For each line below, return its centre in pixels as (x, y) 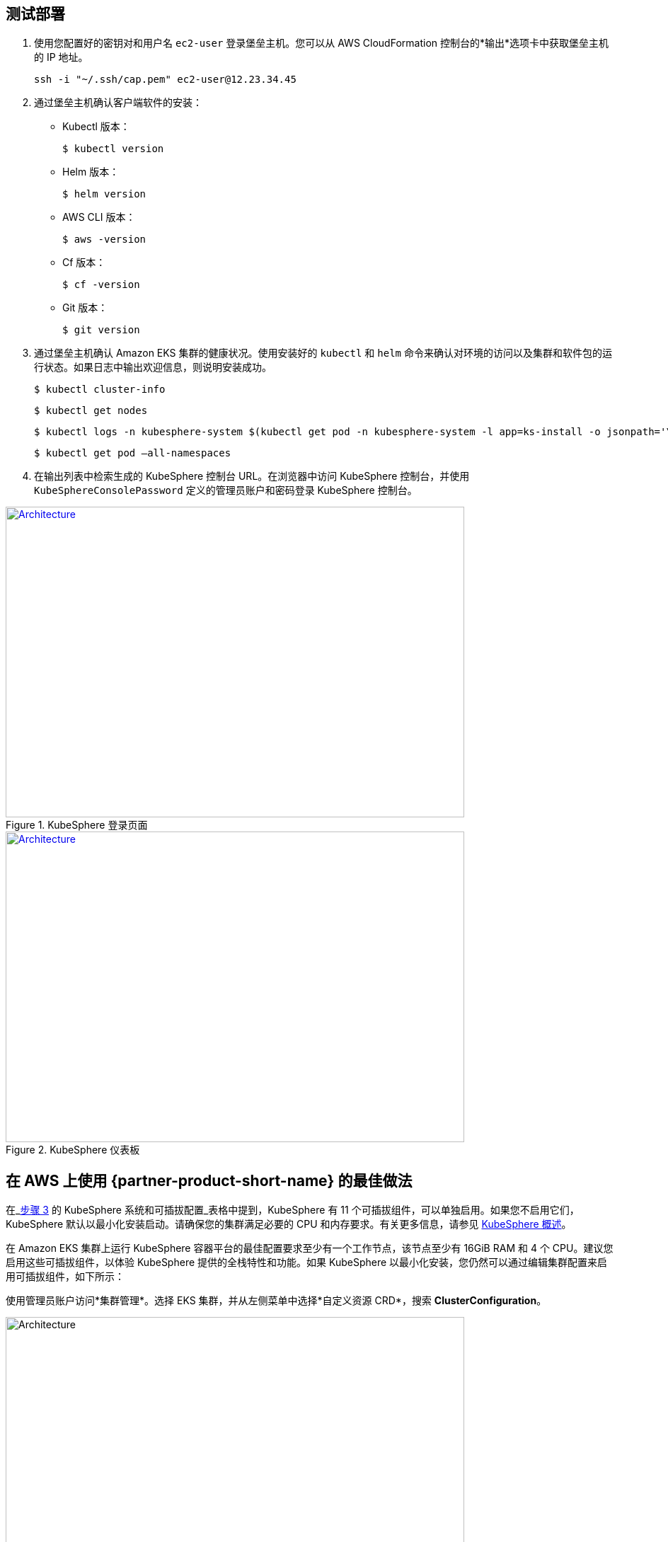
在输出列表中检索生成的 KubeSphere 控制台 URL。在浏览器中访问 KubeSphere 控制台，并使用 (252, 476)
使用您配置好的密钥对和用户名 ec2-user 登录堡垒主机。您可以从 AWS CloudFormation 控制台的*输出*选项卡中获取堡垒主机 (322, 43)
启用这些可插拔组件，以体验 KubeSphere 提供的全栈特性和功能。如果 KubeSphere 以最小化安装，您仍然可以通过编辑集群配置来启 (307, 1262)
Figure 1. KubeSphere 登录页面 (77, 825)
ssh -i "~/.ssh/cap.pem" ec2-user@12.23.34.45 (165, 80)
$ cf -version (101, 285)
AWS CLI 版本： (99, 217)
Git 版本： (85, 308)
